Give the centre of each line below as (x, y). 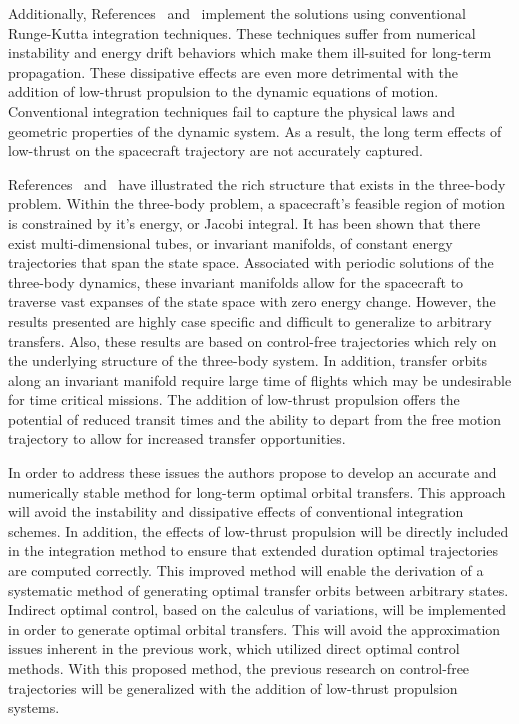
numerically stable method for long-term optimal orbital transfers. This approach (257, 491)
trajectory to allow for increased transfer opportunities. (177, 438)
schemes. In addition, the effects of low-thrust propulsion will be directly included (258, 530)
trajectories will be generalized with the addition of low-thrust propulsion (233, 687)
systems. (34, 707)
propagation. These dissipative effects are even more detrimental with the (233, 71)
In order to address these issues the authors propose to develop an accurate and (252, 472)
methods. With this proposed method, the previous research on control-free (239, 668)
